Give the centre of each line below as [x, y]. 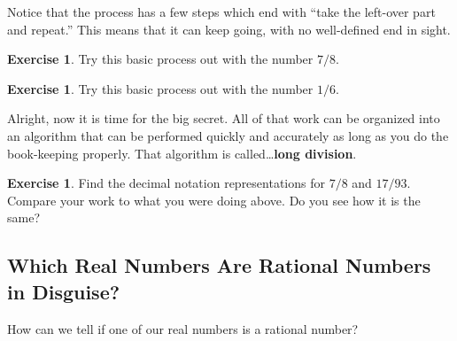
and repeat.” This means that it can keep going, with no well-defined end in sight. [229, 29]
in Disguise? [64, 291]
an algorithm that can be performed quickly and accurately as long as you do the [228, 135]
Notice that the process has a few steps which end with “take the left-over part [221, 12]
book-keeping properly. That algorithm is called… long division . [182, 153]
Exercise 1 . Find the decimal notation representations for [166, 183]
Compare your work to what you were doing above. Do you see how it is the [214, 200]
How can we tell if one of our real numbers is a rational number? [183, 328]
